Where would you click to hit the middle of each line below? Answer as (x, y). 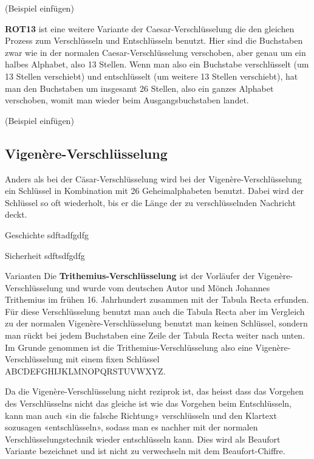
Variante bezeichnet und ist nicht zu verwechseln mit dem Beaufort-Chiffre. (145, 451)
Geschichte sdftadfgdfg (47, 234)
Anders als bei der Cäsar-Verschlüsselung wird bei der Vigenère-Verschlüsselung (153, 178)
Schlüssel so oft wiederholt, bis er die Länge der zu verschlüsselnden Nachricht (150, 202)
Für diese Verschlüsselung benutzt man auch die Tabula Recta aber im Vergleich (155, 311)
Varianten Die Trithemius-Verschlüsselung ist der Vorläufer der (130, 276)
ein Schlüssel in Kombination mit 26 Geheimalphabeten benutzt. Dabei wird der (155, 191)
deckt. (16, 214)
